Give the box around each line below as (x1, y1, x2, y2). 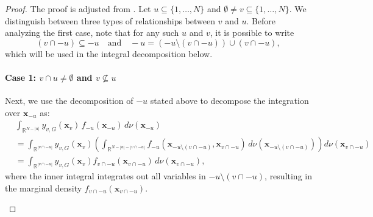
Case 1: (5, 71, 37, 83)
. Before (246, 14, 276, 27)
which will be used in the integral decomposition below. (5, 47, 213, 60)
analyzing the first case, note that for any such (5, 26, 179, 39)
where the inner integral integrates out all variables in (5, 170, 206, 182)
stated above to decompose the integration (150, 94, 309, 107)
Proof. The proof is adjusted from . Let (5, 2, 151, 15)
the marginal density (5, 181, 82, 194)
